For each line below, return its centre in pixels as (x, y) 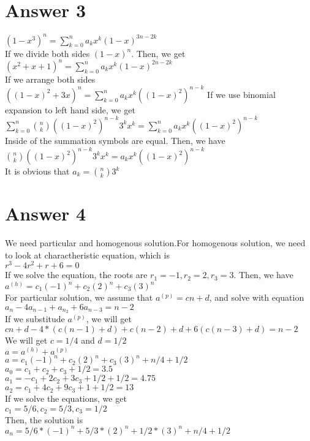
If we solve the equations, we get (66, 398)
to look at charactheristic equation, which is (87, 254)
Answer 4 (46, 213)
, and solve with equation (257, 297)
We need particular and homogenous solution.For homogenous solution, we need (155, 243)
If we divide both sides (47, 53)
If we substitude (35, 319)
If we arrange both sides (50, 79)
